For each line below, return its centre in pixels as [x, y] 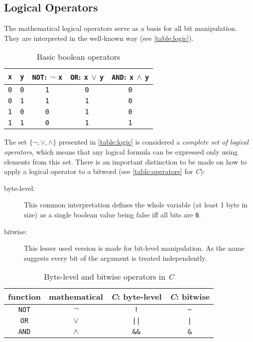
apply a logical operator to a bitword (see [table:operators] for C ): [105, 171]
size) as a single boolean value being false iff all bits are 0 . [113, 214]
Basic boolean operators [78, 57]
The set [15, 142]
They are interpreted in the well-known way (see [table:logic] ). [99, 38]
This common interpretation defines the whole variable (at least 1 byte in [136, 205]
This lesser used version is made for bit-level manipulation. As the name [134, 248]
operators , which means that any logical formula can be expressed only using [121, 151]
